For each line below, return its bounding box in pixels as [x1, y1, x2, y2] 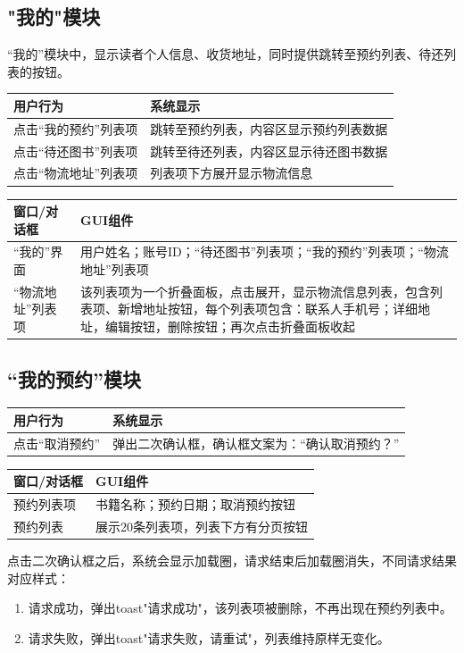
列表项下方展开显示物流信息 [150, 163, 313, 182]
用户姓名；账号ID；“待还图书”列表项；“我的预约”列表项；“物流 [80, 242, 449, 261]
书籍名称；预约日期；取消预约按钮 [95, 495, 296, 514]
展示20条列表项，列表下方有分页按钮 [95, 517, 309, 535]
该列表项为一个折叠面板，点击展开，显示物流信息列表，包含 [80, 281, 431, 300]
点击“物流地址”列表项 [13, 163, 138, 182]
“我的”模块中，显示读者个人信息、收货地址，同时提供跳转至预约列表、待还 [7, 45, 444, 63]
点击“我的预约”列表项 [13, 119, 138, 138]
